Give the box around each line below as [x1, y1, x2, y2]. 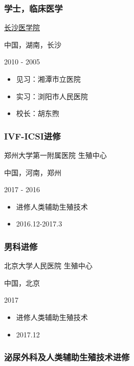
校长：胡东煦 [16, 108, 59, 119]
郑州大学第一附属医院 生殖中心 [4, 150, 107, 160]
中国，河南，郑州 [4, 167, 61, 177]
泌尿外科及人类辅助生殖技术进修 [4, 351, 130, 363]
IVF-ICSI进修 [4, 129, 61, 142]
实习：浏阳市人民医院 [16, 90, 88, 101]
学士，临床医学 [4, 2, 63, 14]
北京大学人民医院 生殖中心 [4, 260, 93, 271]
